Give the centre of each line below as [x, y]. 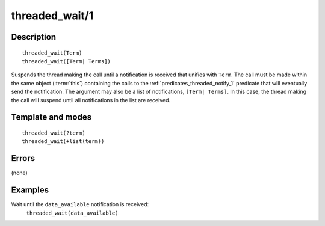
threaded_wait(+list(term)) [63, 142]
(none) [20, 173]
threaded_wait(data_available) [72, 213]
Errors [23, 158]
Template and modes [51, 117]
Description [34, 37]
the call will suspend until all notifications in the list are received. [91, 100]
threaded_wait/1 [52, 16]
